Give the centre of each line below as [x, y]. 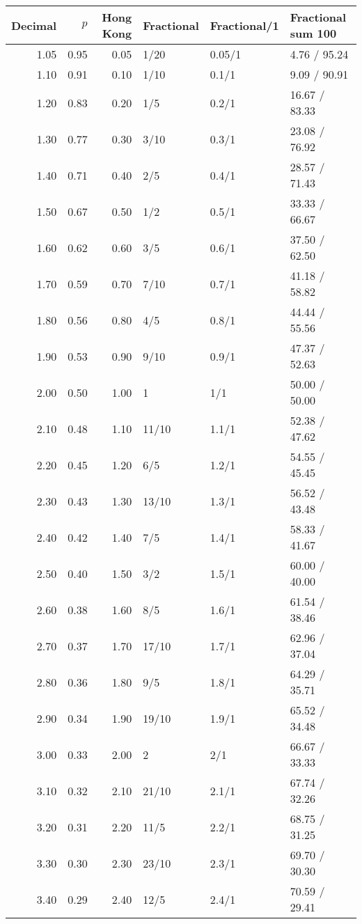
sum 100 [313, 33]
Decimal [34, 25]
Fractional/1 [244, 25]
